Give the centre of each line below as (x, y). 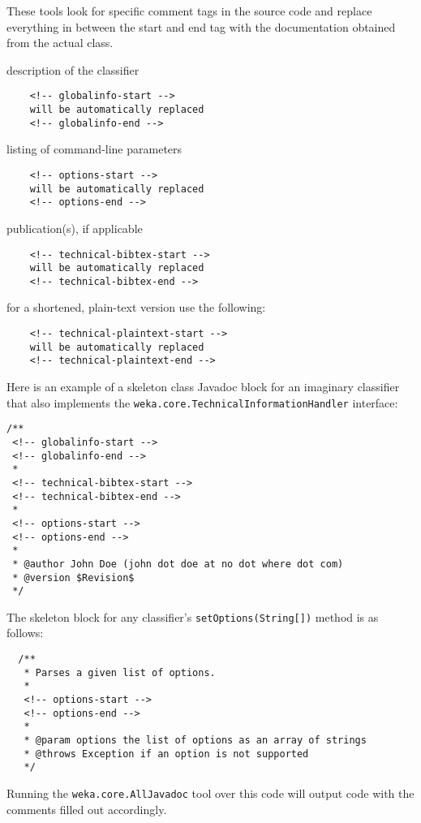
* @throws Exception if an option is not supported (166, 754)
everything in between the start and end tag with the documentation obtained (201, 26)
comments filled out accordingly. (87, 809)
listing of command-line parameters (95, 149)
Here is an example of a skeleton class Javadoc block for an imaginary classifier (203, 387)
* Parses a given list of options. (120, 672)
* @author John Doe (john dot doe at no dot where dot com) (178, 564)
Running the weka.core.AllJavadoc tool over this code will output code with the (210, 793)
